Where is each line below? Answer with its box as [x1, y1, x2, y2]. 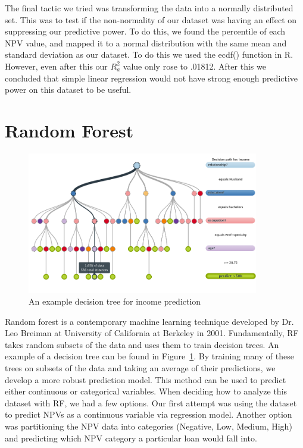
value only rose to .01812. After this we [123, 59, 266, 72]
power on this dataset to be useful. [5, 83, 132, 96]
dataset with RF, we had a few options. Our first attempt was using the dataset [5, 396, 297, 409]
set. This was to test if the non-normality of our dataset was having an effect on [5, 13, 297, 26]
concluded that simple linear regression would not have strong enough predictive [5, 71, 298, 84]
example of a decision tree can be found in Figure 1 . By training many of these [5, 350, 294, 362]
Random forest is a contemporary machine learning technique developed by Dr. [5, 315, 294, 327]
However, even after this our [5, 59, 108, 72]
